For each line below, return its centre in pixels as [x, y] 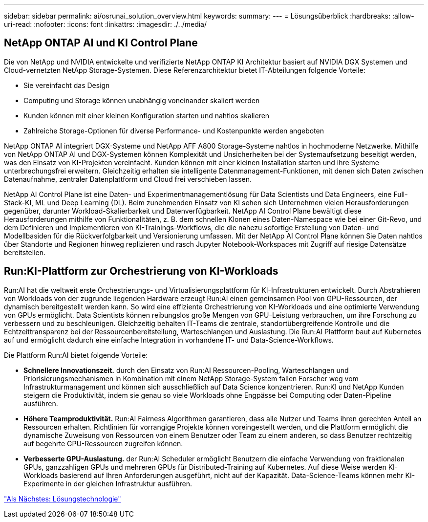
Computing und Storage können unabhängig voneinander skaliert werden [142, 100]
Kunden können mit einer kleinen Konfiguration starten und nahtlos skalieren [147, 115]
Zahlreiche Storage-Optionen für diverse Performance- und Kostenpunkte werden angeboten [174, 130]
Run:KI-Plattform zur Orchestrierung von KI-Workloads [141, 271]
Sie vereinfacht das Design [67, 85]
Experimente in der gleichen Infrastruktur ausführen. [108, 483]
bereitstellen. [25, 252]
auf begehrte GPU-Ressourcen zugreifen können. [103, 443]
